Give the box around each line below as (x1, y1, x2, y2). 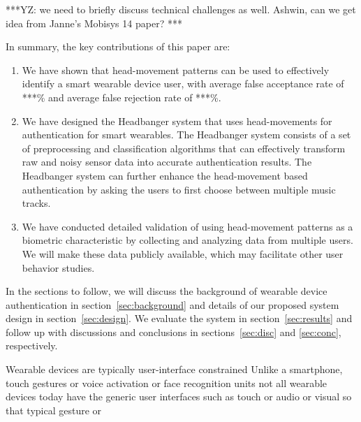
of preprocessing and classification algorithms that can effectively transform (22, 140, 346, 155)
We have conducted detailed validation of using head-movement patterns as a (22, 219, 353, 233)
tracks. (22, 196, 51, 210)
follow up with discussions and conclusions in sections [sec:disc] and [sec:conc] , (6, 324, 341, 339)
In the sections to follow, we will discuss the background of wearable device (6, 284, 327, 298)
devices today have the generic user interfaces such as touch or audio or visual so (6, 389, 352, 404)
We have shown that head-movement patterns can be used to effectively (22, 62, 330, 77)
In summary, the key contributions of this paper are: (6, 39, 230, 54)
